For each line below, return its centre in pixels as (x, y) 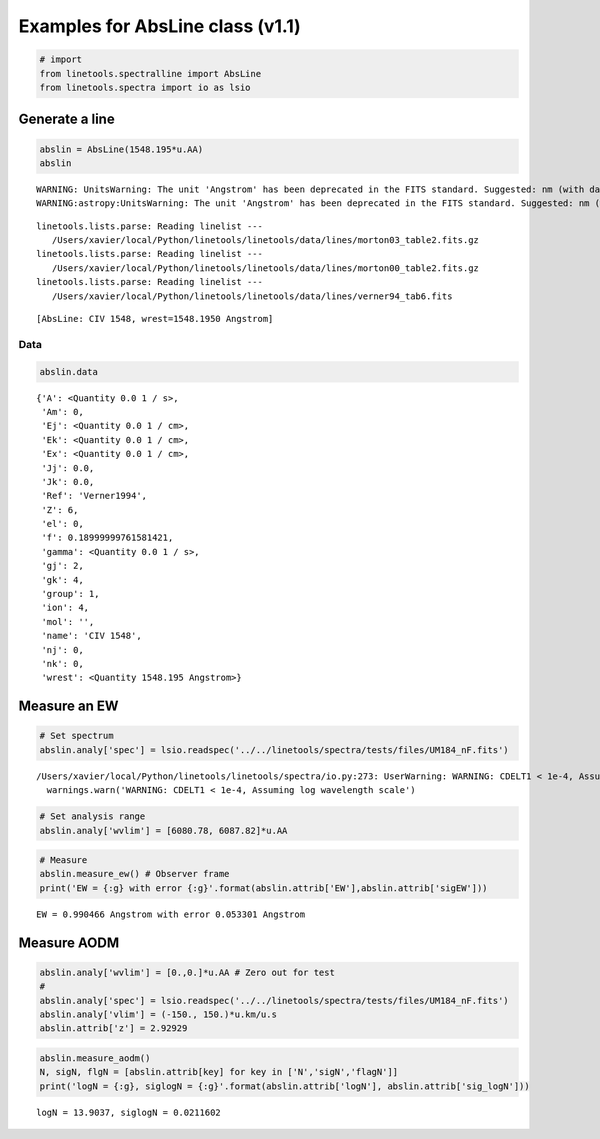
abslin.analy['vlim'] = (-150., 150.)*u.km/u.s (158, 1014)
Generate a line (66, 119)
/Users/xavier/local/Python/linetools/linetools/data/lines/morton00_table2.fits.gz (265, 268)
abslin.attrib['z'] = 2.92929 (113, 1028)
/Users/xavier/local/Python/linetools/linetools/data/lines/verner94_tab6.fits (252, 296)
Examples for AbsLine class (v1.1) (160, 26)
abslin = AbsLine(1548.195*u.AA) (121, 149)
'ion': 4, (65, 608)
